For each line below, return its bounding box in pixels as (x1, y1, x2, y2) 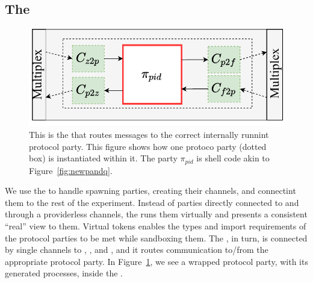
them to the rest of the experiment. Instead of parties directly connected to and (5, 196, 299, 208)
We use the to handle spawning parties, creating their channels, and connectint (5, 184, 296, 197)
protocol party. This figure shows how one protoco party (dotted (29, 140, 267, 152)
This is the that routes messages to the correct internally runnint (29, 128, 269, 140)
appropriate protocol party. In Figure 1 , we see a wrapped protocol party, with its (5, 255, 308, 267)
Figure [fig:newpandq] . (29, 164, 113, 176)
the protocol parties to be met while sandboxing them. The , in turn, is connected (5, 231, 308, 244)
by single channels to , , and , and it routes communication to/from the (5, 243, 268, 256)
